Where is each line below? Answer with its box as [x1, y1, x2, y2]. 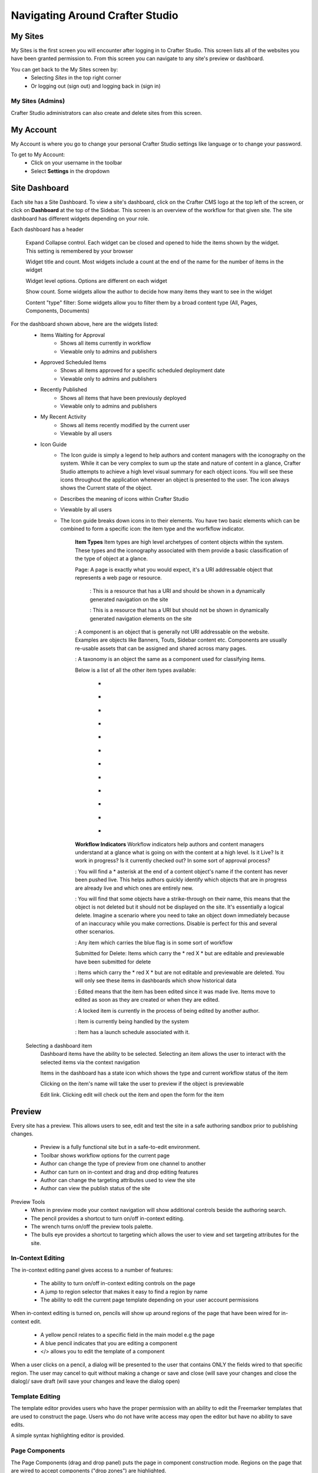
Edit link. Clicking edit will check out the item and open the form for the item [40, 1091, 224, 1098]
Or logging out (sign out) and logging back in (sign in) [31, 82, 161, 90]
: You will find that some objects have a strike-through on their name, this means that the [75, 895, 290, 902]
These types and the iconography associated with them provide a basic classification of [75, 547, 289, 554]
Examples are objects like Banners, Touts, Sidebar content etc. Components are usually [75, 636, 287, 643]
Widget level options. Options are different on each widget [25, 277, 167, 284]
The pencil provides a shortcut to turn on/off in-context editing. [31, 1214, 185, 1222]
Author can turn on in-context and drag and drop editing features [40, 1168, 198, 1175]
